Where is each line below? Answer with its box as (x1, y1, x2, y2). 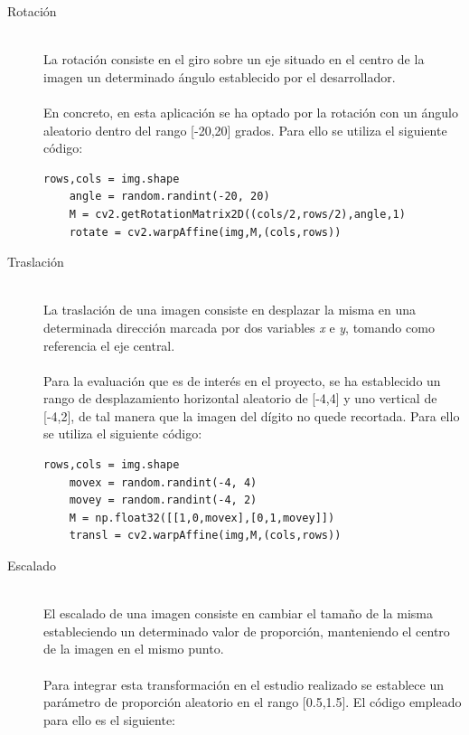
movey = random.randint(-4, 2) (69, 494, 258, 507)
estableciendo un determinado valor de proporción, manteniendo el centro (43, 621, 450, 640)
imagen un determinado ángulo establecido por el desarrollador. (43, 67, 396, 86)
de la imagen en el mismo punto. (43, 639, 224, 658)
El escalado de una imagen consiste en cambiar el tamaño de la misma (43, 604, 433, 623)
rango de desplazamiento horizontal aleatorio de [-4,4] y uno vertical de (43, 389, 437, 408)
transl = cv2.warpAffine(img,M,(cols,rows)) (69, 529, 342, 542)
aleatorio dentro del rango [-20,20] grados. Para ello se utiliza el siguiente (43, 120, 447, 139)
